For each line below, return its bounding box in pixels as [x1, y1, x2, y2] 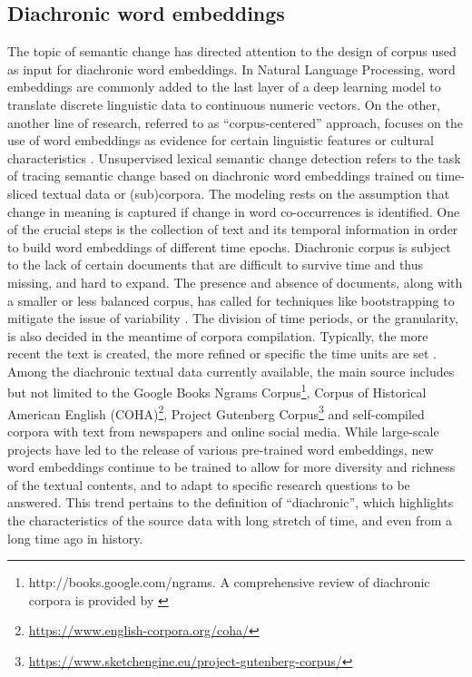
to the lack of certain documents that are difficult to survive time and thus [7, 255, 424, 274]
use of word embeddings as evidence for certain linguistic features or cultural [7, 131, 435, 150]
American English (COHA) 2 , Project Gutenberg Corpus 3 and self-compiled [7, 401, 425, 423]
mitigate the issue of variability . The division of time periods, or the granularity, [7, 309, 458, 328]
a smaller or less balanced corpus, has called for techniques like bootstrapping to [7, 290, 455, 309]
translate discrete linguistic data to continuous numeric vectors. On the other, [7, 94, 440, 113]
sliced [7, 183, 38, 202]
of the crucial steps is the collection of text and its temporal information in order [7, 220, 458, 239]
